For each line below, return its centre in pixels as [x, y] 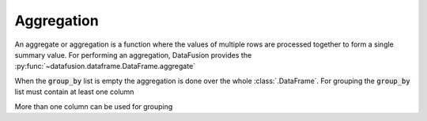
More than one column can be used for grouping [94, 106]
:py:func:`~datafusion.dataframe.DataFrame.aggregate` [105, 66]
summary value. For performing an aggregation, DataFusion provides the [133, 55]
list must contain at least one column [74, 92]
